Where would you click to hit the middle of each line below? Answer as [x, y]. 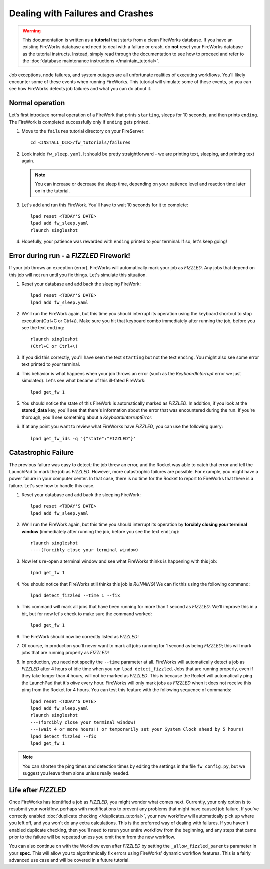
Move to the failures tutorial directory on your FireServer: [83, 131]
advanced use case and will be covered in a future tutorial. [69, 860]
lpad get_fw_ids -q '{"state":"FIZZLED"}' [83, 438]
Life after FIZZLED [38, 790]
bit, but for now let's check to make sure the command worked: [87, 614]
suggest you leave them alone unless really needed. [76, 773]
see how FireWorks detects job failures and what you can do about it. [80, 89]
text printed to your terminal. [51, 364]
